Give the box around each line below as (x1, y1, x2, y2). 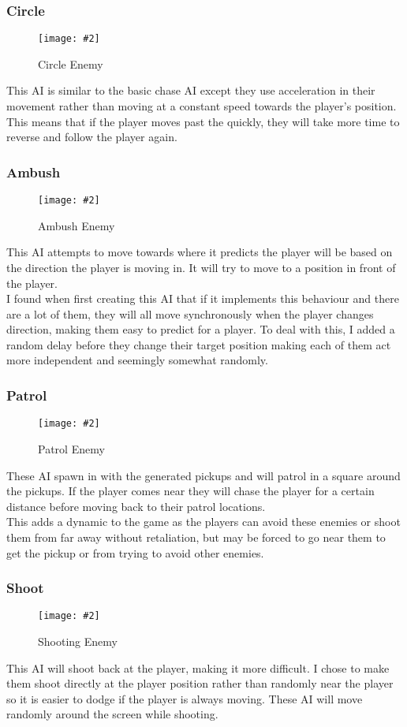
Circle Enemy (38, 55, 103, 72)
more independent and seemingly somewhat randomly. (6, 352, 268, 368)
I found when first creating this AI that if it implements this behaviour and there (6, 290, 399, 307)
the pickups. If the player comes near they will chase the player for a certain (6, 483, 375, 499)
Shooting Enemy (38, 632, 118, 649)
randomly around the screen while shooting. (6, 706, 218, 722)
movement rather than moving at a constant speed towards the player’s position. (6, 98, 397, 114)
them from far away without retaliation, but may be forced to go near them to (6, 528, 386, 545)
